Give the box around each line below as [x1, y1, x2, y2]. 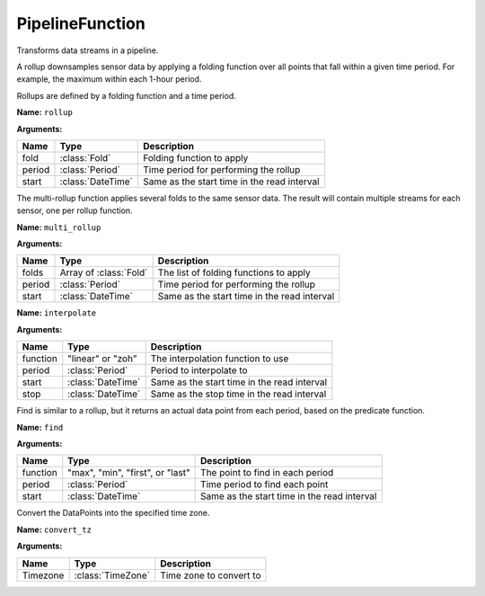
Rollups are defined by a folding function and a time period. [16, 90, 237, 101]
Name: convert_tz [16, 524, 92, 535]
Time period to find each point [200, 478, 329, 491]
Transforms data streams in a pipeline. [16, 45, 159, 56]
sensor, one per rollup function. [16, 205, 134, 216]
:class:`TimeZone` [74, 569, 150, 582]
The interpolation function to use [150, 352, 289, 365]
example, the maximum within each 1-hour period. [16, 74, 202, 85]
